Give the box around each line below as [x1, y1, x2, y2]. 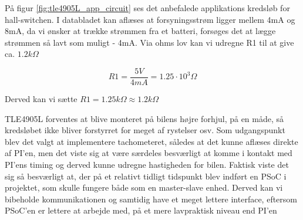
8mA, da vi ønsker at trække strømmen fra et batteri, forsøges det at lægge [5, 25, 276, 37]
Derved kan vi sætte [5, 93, 78, 105]
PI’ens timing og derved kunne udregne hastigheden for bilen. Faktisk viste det [5, 158, 289, 170]
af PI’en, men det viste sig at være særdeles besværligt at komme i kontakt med [5, 147, 292, 159]
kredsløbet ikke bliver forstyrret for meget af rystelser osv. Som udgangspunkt [5, 124, 285, 136]
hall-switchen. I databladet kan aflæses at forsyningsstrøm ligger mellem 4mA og [5, 13, 295, 25]
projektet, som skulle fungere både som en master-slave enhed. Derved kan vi [5, 181, 283, 194]
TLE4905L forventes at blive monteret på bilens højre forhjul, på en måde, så [5, 112, 284, 124]
